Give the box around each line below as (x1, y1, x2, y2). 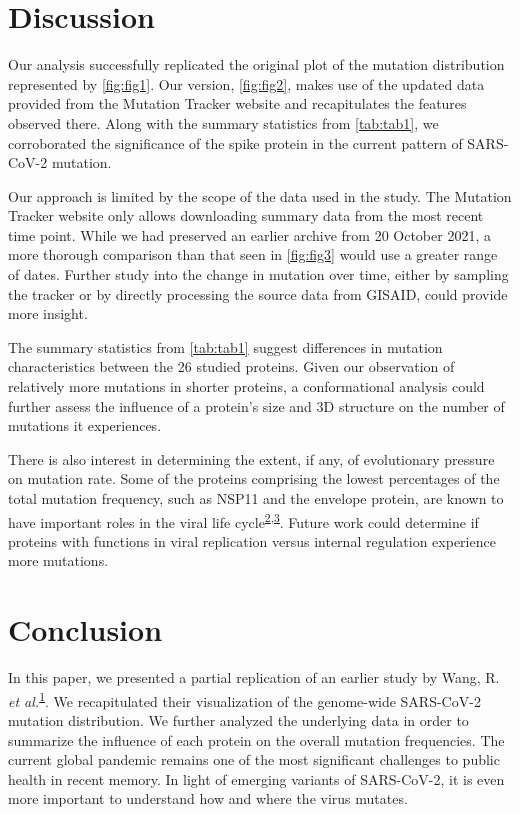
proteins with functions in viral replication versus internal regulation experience (8, 530, 496, 551)
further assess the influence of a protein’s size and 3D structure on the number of (8, 395, 505, 416)
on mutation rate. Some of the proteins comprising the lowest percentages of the (8, 468, 500, 489)
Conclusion (8, 609, 163, 650)
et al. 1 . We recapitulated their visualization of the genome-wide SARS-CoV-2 (8, 687, 481, 711)
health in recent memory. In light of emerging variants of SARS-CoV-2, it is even (8, 768, 505, 789)
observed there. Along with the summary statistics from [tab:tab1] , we (8, 112, 439, 133)
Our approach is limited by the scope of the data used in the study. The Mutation (8, 185, 512, 206)
